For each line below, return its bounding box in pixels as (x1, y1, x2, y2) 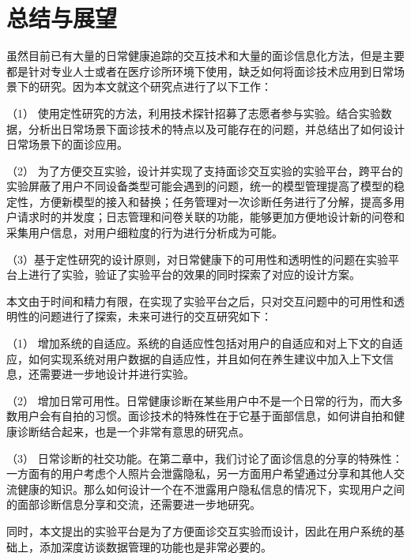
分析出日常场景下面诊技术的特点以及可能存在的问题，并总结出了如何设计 (28, 120, 405, 137)
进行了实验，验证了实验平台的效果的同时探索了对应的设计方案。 (28, 266, 360, 283)
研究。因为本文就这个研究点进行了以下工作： (39, 78, 272, 95)
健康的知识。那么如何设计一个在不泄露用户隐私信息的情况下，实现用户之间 (17, 480, 405, 497)
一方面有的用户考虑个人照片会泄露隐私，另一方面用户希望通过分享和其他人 (6, 465, 394, 482)
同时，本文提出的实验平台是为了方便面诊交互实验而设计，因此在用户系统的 (6, 522, 394, 539)
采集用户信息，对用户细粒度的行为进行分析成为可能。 (6, 224, 283, 241)
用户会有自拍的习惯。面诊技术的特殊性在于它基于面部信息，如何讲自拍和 (17, 408, 394, 424)
